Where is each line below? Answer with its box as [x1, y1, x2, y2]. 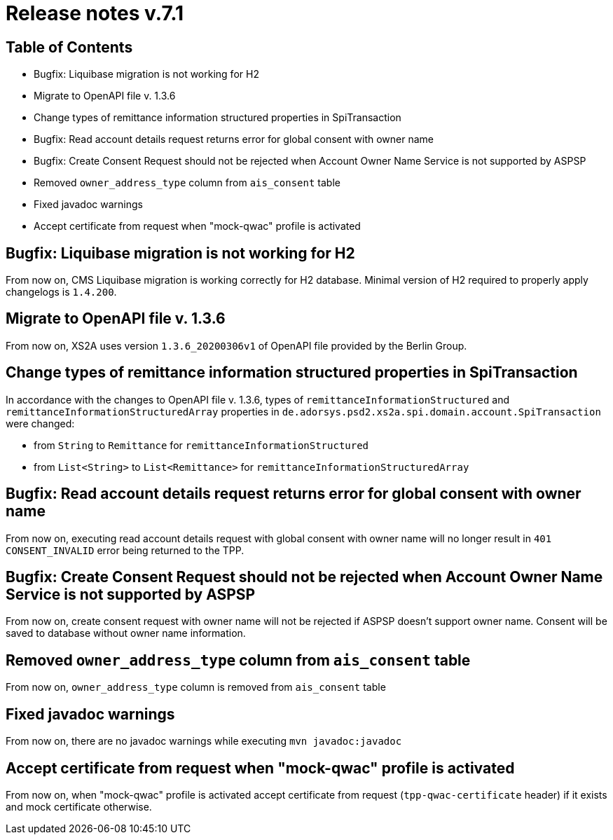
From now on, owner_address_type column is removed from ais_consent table [6, 681, 386, 694]
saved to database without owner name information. [6, 627, 246, 640]
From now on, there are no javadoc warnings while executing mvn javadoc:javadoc [6, 735, 402, 748]
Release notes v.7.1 [6, 1, 184, 25]
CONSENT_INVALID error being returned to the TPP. [6, 544, 244, 556]
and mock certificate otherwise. [6, 800, 152, 813]
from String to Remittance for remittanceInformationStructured [34, 439, 369, 451]
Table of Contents [6, 38, 133, 56]
